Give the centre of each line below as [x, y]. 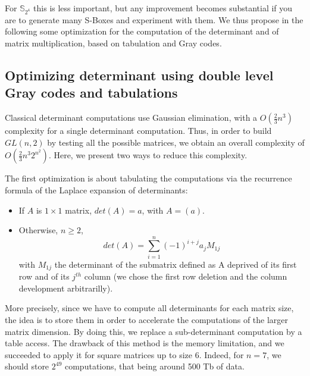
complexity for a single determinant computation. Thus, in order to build [138, 131]
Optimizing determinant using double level [139, 75]
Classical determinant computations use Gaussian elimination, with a [131, 117]
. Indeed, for [221, 354]
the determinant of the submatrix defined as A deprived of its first [176, 264]
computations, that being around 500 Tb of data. [154, 366]
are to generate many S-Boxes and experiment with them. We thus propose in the [154, 19]
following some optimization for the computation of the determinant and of [142, 31]
